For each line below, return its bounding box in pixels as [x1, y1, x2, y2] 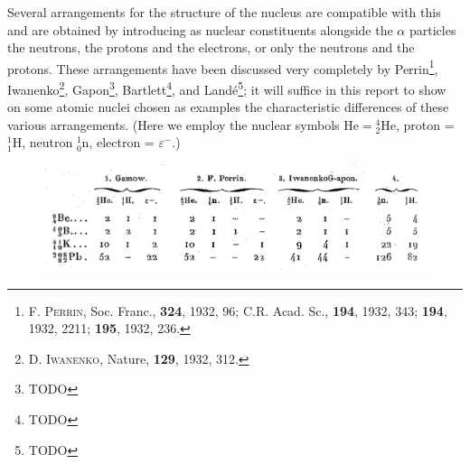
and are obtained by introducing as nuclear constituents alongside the [7, 20, 393, 39]
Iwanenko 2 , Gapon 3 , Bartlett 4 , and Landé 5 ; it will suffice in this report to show [7, 78, 446, 98]
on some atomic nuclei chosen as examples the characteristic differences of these [7, 97, 449, 116]
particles [409, 20, 456, 39]
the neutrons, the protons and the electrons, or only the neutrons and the [7, 38, 415, 57]
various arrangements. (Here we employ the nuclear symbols [7, 115, 340, 134]
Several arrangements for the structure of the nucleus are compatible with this [7, 3, 441, 21]
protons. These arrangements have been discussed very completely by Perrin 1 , [7, 56, 438, 78]
